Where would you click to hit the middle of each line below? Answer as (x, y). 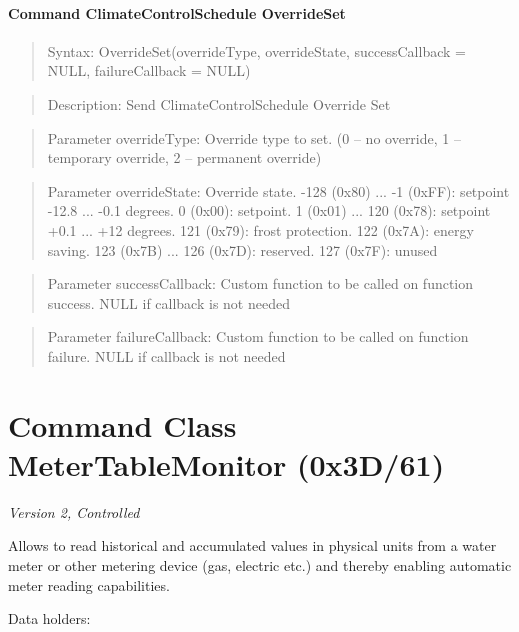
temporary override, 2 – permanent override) (184, 157)
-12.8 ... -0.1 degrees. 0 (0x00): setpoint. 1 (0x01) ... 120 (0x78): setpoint (269, 210)
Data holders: (49, 618)
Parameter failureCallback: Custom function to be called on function (258, 336)
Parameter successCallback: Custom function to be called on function (260, 283)
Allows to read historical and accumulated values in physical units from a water (252, 545)
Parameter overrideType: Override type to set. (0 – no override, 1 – (254, 137)
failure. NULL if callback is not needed (166, 355)
